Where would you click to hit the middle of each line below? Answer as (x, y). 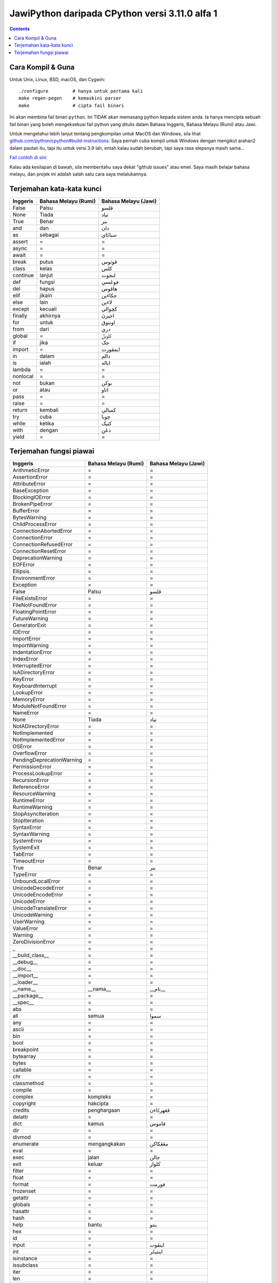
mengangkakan (107, 1144)
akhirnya (50, 316)
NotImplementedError (39, 740)
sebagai (49, 235)
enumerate (26, 1144)
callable (22, 1070)
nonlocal (23, 376)
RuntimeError (28, 801)
